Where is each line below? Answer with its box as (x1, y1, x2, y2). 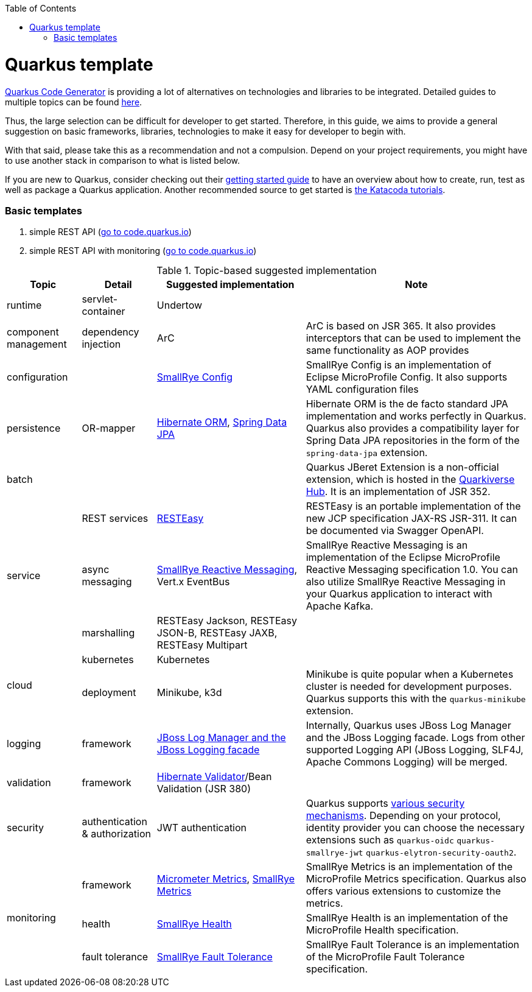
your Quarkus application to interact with (306, 588, 492, 600)
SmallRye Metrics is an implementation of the (306, 860, 513, 873)
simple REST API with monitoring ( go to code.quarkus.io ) (29, 245, 257, 256)
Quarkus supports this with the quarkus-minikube (306, 692, 526, 705)
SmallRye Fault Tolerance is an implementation (306, 938, 520, 951)
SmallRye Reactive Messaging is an (306, 539, 468, 552)
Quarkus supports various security (306, 797, 465, 810)
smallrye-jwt (306, 848, 363, 858)
